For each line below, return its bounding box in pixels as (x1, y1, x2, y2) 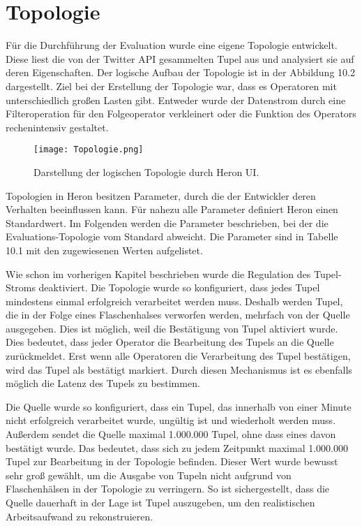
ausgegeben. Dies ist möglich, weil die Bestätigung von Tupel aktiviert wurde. (6, 321, 338, 335)
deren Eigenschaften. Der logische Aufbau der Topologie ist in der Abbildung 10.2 (6, 65, 355, 80)
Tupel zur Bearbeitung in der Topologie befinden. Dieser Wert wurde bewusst (6, 454, 338, 469)
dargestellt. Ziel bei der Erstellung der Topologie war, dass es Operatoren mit (6, 78, 337, 93)
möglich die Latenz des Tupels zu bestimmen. (6, 376, 200, 390)
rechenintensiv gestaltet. (6, 119, 109, 134)
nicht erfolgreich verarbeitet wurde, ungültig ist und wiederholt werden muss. (6, 413, 336, 428)
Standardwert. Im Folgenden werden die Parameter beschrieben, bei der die (6, 215, 329, 230)
